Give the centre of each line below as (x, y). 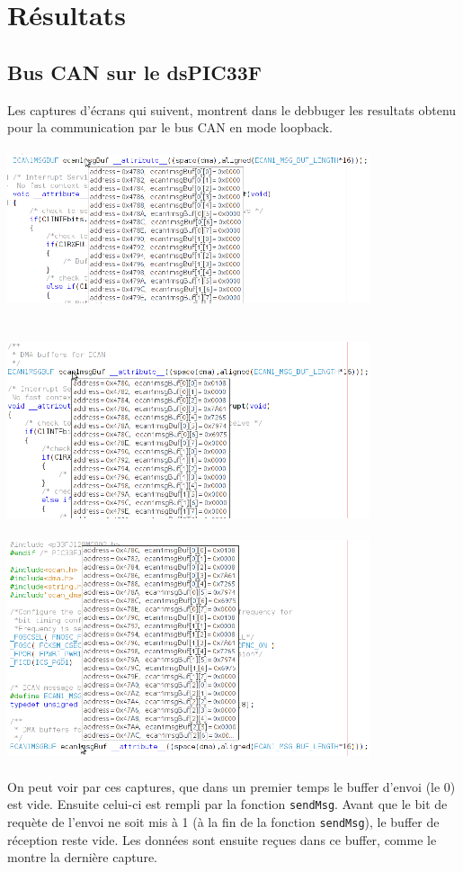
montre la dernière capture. (82, 857)
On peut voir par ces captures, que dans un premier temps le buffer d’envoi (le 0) (231, 786)
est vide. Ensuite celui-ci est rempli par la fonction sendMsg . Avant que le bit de (227, 804)
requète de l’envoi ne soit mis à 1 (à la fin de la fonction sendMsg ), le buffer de (223, 821)
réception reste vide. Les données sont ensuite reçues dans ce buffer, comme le (222, 839)
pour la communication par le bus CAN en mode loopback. (170, 127)
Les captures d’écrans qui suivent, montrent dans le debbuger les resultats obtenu (232, 109)
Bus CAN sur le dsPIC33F (134, 72)
